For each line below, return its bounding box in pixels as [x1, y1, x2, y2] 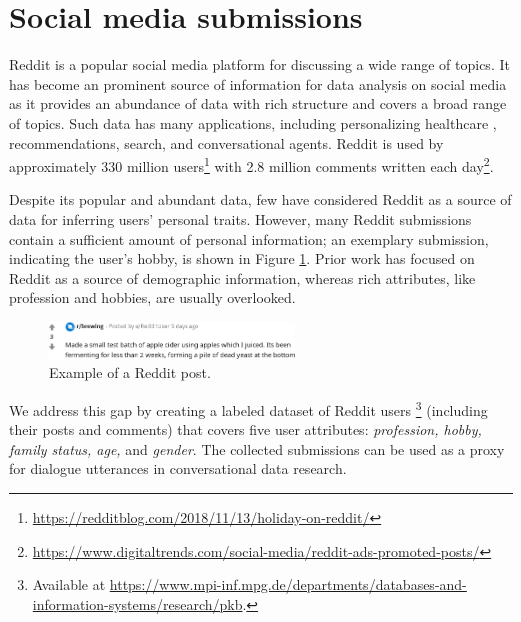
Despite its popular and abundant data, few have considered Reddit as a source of [9, 189, 512, 210]
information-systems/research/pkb [32, 593, 243, 614]
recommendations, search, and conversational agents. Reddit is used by [9, 132, 444, 153]
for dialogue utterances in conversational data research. [9, 458, 347, 479]
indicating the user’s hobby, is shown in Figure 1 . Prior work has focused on [9, 248, 475, 269]
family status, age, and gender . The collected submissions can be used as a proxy [9, 438, 505, 459]
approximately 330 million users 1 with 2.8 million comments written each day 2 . [9, 153, 494, 176]
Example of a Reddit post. [49, 362, 211, 383]
